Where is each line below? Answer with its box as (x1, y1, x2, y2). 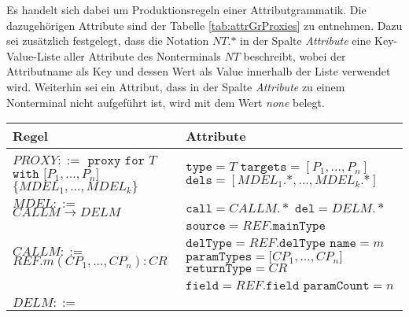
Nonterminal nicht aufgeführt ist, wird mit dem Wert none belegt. (6, 94, 325, 110)
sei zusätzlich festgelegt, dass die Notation (6, 32, 209, 49)
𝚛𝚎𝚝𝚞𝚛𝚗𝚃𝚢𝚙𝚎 (186, 262, 252, 275)
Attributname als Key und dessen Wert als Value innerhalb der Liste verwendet (6, 63, 391, 79)
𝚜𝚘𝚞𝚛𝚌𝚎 (186, 219, 226, 233)
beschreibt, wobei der (243, 47, 346, 64)
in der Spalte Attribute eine (240, 32, 371, 49)
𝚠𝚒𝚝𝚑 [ (13, 168, 47, 181)
